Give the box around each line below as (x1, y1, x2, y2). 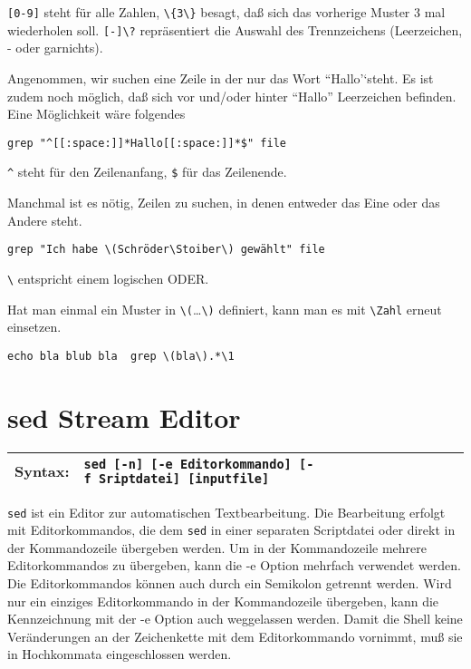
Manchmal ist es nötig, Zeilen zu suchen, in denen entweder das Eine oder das (7, 193, 440, 211)
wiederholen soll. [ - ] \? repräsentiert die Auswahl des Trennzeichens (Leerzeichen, (7, 20, 463, 39)
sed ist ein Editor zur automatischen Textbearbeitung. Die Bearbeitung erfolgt (7, 502, 446, 521)
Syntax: (14, 461, 70, 482)
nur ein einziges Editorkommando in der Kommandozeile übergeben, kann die (7, 591, 439, 610)
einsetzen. (7, 317, 62, 336)
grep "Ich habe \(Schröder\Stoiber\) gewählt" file (7, 243, 325, 257)
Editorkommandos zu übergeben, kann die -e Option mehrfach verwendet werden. (7, 556, 461, 575)
